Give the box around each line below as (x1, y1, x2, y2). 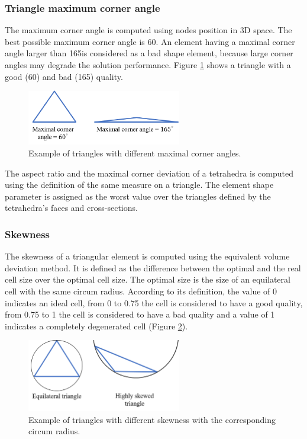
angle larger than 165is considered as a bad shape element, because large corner (5, 47, 293, 59)
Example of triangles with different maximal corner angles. (28, 147, 241, 159)
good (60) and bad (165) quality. (5, 70, 123, 82)
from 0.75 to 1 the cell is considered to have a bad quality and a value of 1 (5, 308, 275, 321)
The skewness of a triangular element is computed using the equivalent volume (5, 250, 290, 262)
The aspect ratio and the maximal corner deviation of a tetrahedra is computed (5, 166, 294, 179)
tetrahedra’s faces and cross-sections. (5, 201, 138, 214)
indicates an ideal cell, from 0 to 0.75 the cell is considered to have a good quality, (5, 296, 303, 309)
